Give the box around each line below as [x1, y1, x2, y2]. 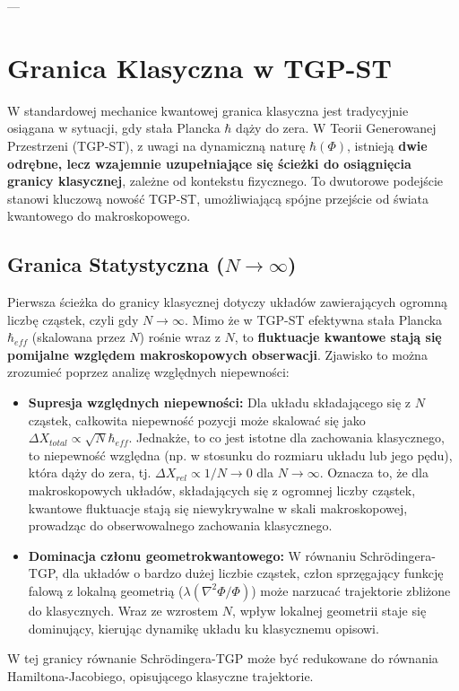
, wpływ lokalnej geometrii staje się [232, 600, 427, 619]
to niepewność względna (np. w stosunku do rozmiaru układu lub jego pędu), [28, 445, 453, 464]
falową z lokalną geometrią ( [28, 581, 184, 599]
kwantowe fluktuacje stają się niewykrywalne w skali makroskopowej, [28, 498, 408, 517]
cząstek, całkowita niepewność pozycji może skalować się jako [28, 410, 366, 429]
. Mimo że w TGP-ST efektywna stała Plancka [184, 310, 443, 328]
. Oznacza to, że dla [319, 463, 429, 482]
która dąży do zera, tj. [28, 463, 152, 482]
